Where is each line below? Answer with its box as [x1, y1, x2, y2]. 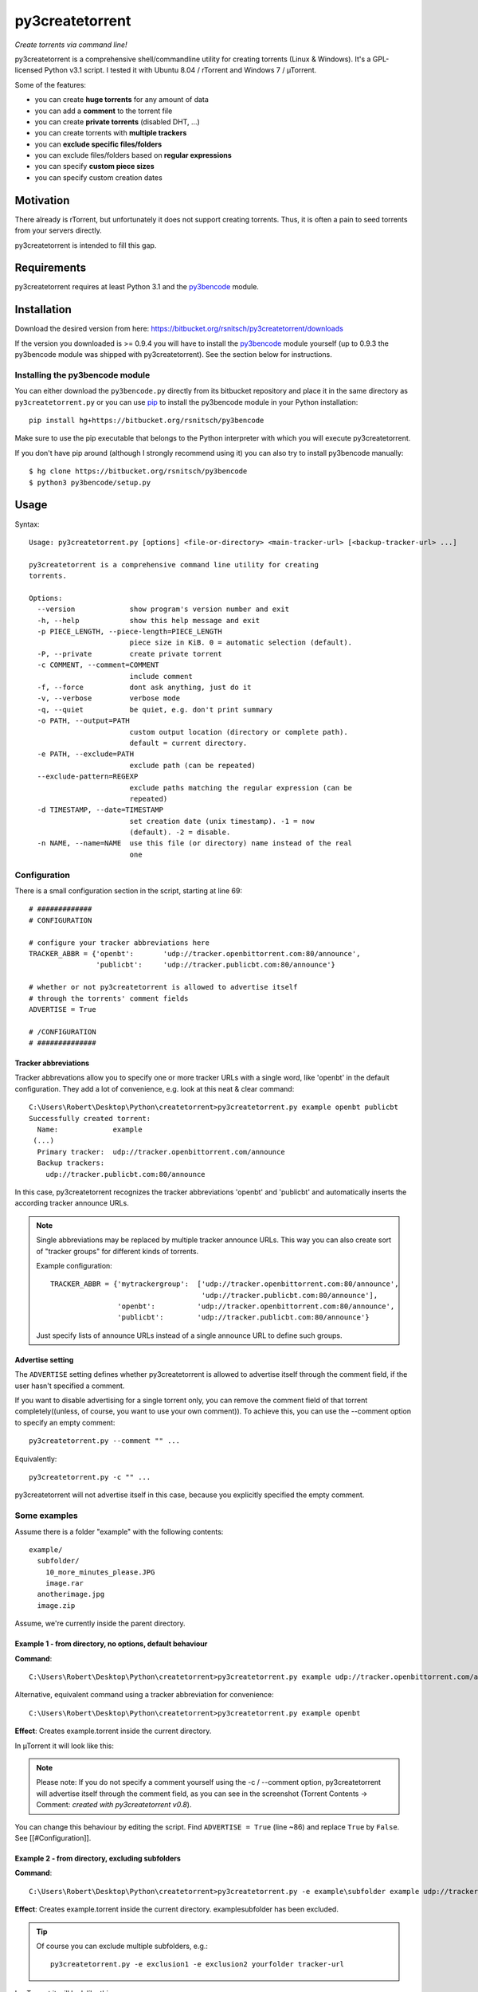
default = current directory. [129, 738, 248, 747]
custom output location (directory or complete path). [129, 727, 348, 736]
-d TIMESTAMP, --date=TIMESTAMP [37, 806, 163, 814]
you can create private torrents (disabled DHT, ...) [34, 116, 201, 127]
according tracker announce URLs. [14, 1198, 129, 1208]
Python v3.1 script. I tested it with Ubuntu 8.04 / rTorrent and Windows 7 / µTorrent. [44, 65, 317, 75]
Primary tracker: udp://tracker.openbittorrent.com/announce [37, 1147, 286, 1156]
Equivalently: [14, 1454, 57, 1464]
